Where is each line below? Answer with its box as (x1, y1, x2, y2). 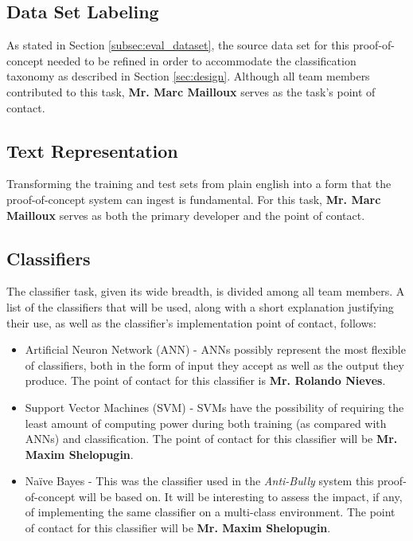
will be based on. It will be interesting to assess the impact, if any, (79, 488, 403, 504)
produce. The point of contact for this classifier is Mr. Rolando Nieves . (25, 372, 386, 389)
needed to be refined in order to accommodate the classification (47, 52, 357, 69)
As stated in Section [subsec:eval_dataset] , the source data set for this (6, 37, 349, 53)
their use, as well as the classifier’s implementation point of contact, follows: (6, 314, 376, 331)
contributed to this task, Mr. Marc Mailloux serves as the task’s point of (6, 83, 376, 100)
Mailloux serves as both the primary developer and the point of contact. (6, 206, 365, 223)
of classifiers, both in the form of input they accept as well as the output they (25, 356, 404, 373)
